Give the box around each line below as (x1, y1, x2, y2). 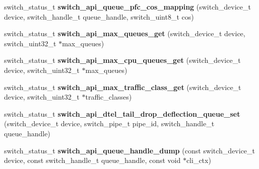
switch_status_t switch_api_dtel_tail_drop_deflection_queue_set (4, 108, 240, 119)
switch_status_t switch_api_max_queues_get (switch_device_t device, (4, 28, 245, 39)
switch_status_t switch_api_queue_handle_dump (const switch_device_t (4, 145, 255, 155)
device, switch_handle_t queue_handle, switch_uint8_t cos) (4, 11, 194, 22)
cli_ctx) (186, 155, 211, 165)
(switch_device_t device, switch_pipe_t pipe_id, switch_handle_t (4, 118, 215, 129)
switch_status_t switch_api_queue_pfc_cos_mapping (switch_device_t (4, 2, 251, 12)
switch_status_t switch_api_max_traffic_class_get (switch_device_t (4, 81, 241, 92)
